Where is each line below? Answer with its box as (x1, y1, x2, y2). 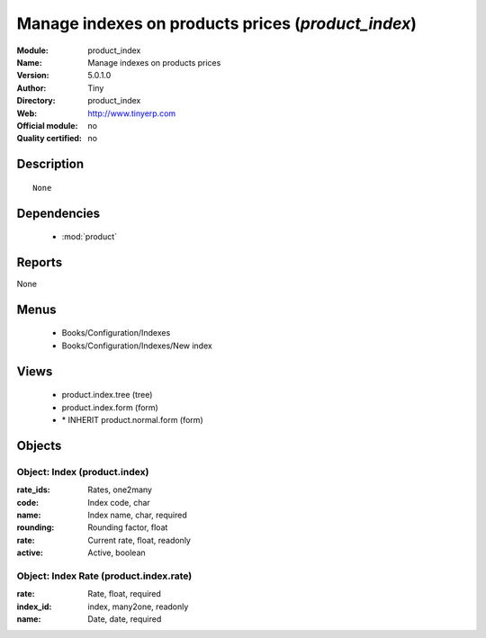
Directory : (16, 95, 56, 106)
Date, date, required (87, 614, 162, 625)
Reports (16, 255, 63, 270)
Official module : (16, 120, 78, 130)
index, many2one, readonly (87, 601, 189, 612)
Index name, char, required (87, 509, 188, 520)
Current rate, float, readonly (87, 535, 191, 545)
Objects (16, 437, 62, 454)
